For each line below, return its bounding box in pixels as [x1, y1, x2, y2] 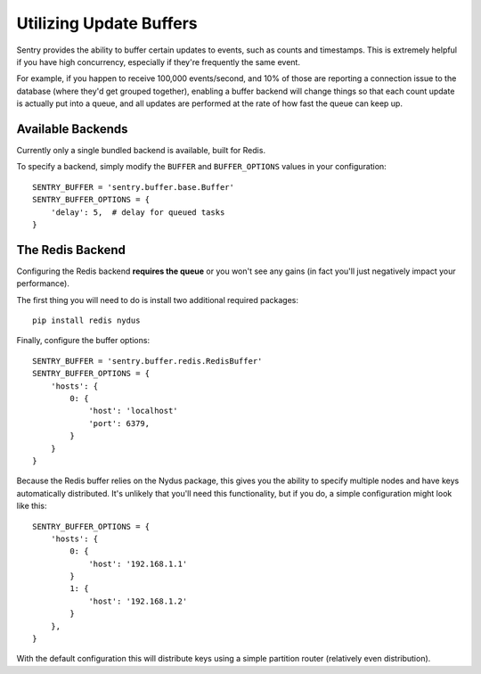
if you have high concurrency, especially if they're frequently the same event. [16, 56, 300, 67]
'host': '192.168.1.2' [88, 596, 188, 606]
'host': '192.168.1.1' [88, 558, 188, 569]
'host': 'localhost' [88, 406, 178, 416]
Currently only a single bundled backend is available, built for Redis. [16, 145, 266, 156]
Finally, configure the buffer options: [16, 335, 151, 346]
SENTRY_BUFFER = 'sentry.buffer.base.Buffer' [32, 182, 235, 192]
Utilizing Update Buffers [16, 13, 198, 33]
